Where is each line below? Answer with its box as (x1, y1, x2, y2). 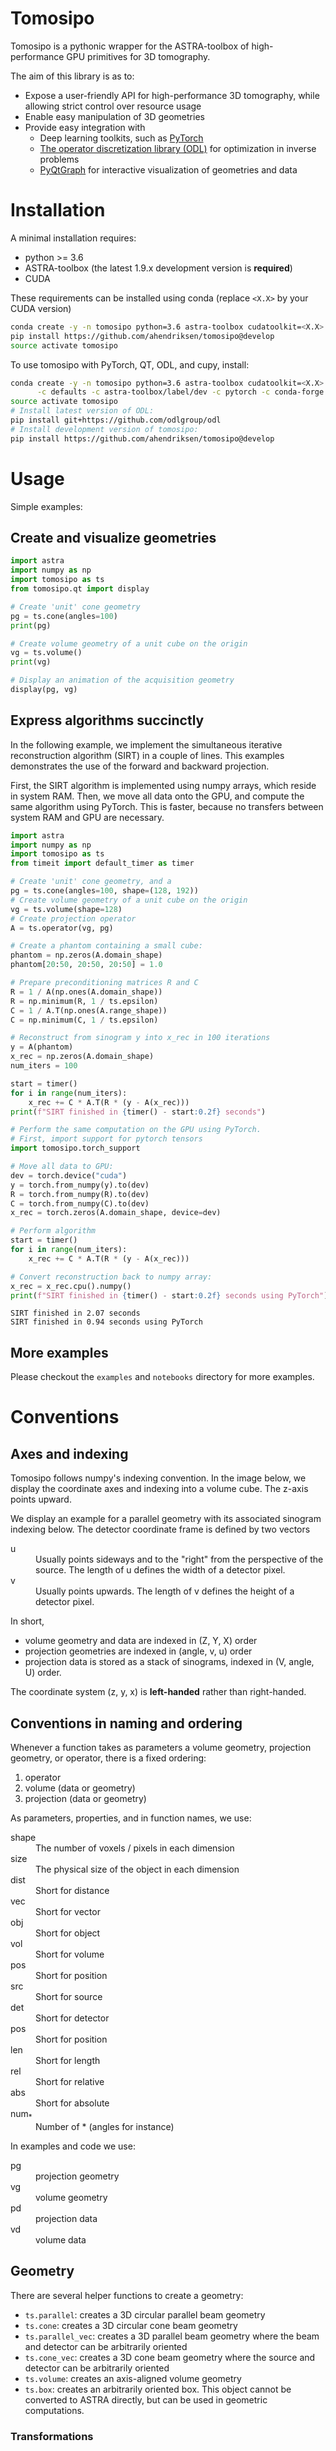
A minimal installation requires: (10, 232, 137, 244)
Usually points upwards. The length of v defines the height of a (35, 1585, 295, 1597)
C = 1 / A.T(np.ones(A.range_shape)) (10, 1005, 168, 1016)
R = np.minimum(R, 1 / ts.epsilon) (10, 996, 159, 1006)
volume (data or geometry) (24, 1782, 136, 1794)
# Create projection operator (10, 913, 137, 924)
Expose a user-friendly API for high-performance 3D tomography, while (24, 89, 320, 101)
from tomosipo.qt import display (10, 584, 150, 594)
